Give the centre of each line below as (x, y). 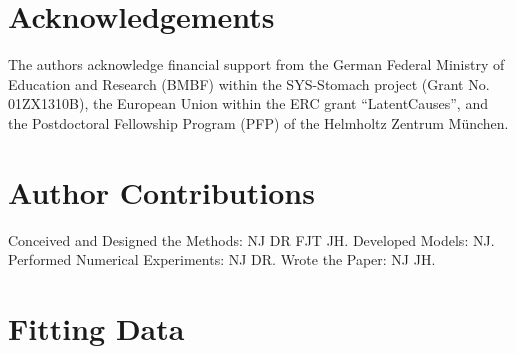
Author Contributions (161, 191)
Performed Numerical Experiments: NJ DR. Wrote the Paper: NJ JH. (222, 259)
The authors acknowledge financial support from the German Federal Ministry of (256, 64)
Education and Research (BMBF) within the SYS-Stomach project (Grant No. (249, 83)
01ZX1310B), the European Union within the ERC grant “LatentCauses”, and (248, 103)
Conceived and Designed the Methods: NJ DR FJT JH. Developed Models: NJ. (251, 239)
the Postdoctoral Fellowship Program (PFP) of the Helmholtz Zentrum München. (258, 122)
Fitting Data (96, 328)
